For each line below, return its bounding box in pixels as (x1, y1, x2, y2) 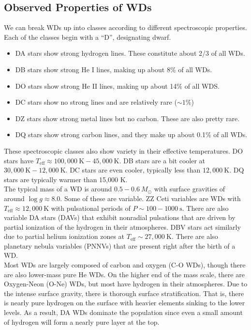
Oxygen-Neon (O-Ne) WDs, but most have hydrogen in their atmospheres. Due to (4, 279, 248, 289)
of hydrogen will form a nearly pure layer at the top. (4, 316, 160, 327)
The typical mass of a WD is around (4, 184, 112, 194)
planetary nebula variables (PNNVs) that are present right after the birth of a (4, 240, 236, 251)
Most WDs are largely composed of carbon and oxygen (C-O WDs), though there (4, 260, 246, 270)
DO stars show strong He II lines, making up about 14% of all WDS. (15, 80, 220, 91)
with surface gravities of (154, 184, 225, 194)
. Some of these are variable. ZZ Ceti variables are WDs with (60, 193, 241, 203)
